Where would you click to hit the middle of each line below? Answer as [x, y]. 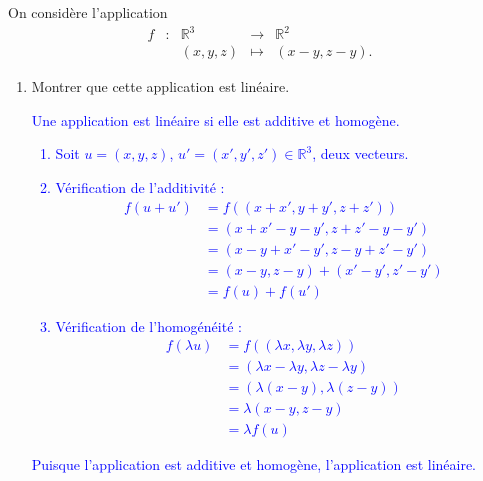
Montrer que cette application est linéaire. [160, 86]
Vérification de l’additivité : [140, 186]
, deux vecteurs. [360, 153]
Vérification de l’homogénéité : [148, 325]
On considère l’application [88, 12]
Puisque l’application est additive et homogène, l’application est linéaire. [254, 464]
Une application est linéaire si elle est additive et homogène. [215, 119]
